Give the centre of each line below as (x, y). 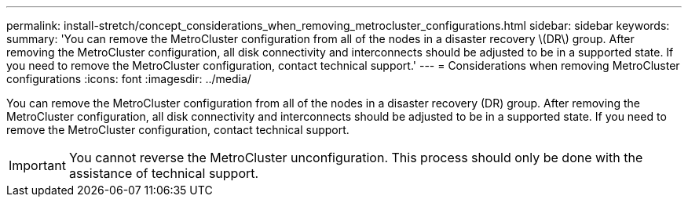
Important (37, 165)
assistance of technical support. (164, 173)
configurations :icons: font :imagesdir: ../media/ (129, 79)
